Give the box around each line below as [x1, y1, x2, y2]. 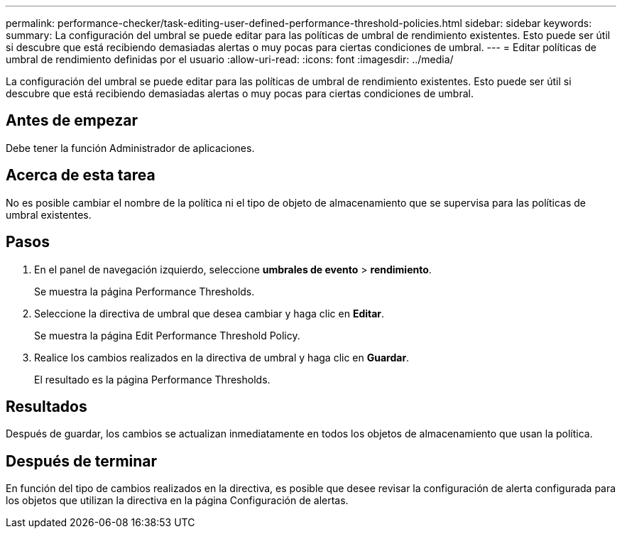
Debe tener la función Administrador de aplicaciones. [6, 141, 255, 154]
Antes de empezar [6, 111, 138, 130]
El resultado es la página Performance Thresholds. [34, 373, 271, 386]
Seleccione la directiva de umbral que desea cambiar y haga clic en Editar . [34, 307, 385, 320]
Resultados [6, 397, 87, 415]
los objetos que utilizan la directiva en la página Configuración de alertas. [6, 494, 349, 507]
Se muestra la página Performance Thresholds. [34, 285, 255, 298]
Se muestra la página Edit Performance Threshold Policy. [34, 329, 300, 342]
